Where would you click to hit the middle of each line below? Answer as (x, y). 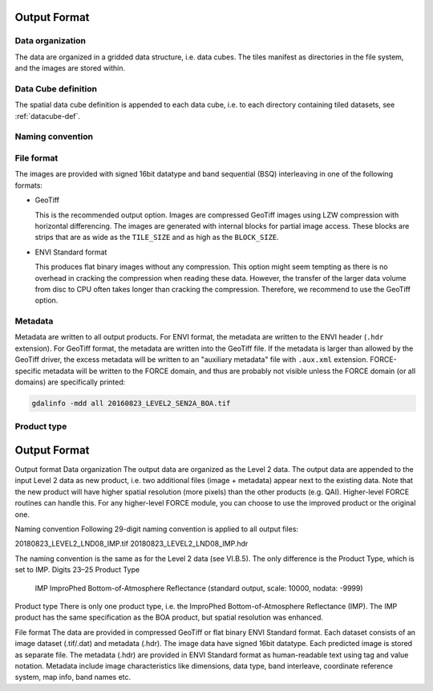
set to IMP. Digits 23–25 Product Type (77, 570)
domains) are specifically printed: (70, 382)
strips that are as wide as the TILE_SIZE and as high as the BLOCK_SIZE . (157, 238)
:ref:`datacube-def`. (47, 116)
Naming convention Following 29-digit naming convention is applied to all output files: (157, 529)
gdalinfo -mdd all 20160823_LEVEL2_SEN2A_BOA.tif (131, 403)
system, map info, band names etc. (73, 677)
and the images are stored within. (70, 68)
